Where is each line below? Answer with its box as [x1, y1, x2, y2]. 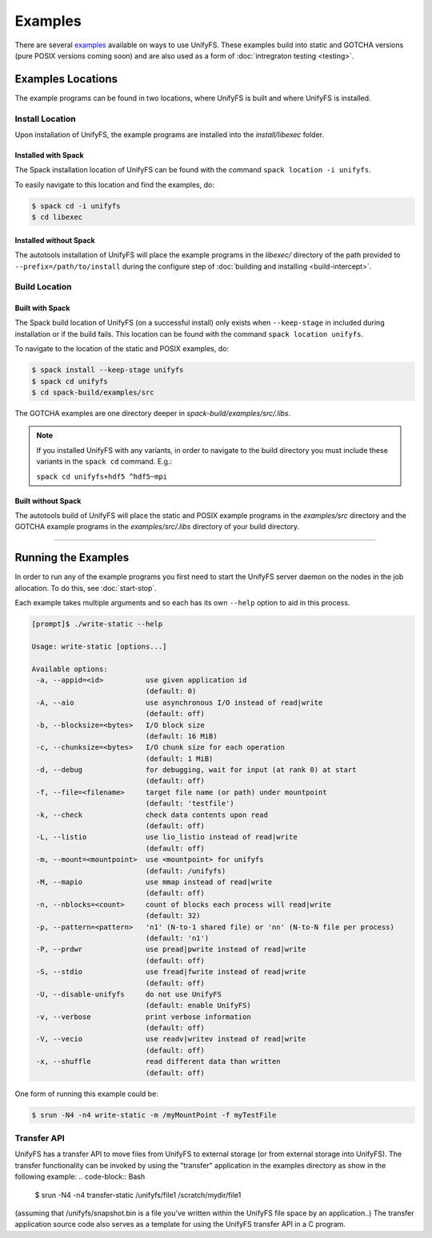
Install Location [14, 113, 76, 124]
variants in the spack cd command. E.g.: [36, 457, 172, 467]
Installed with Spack [14, 150, 84, 160]
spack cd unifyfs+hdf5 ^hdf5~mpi [36, 471, 168, 481]
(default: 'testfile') [145, 799, 235, 808]
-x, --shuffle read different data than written [36, 1057, 281, 1066]
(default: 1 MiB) [145, 754, 214, 763]
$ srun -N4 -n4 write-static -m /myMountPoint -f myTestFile [31, 1111, 277, 1119]
